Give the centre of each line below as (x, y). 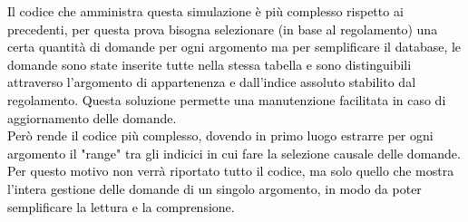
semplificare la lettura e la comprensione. (121, 206)
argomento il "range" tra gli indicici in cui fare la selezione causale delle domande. (234, 153)
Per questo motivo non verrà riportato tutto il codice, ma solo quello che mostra (231, 171)
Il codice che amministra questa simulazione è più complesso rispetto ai (205, 11)
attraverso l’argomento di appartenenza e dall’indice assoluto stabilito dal (212, 82)
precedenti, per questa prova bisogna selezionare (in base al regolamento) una (223, 29)
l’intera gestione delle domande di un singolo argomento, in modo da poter (214, 188)
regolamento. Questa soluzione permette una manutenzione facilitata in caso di (227, 99)
